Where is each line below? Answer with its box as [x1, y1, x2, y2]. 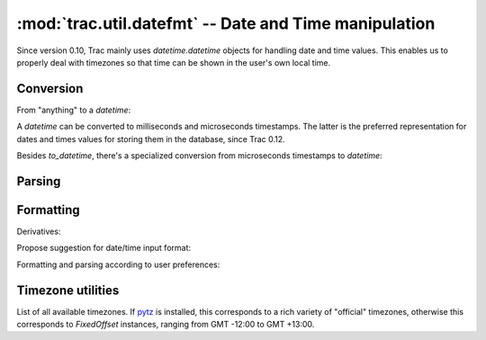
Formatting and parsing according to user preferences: [16, 259, 220, 270]
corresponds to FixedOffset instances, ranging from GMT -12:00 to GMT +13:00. [16, 319, 315, 330]
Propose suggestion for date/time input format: [16, 243, 192, 254]
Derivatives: [16, 226, 61, 237]
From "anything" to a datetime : [16, 104, 131, 115]
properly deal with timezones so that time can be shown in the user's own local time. [16, 57, 331, 67]
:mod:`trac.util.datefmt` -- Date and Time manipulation [16, 13, 436, 33]
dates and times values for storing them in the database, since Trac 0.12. [16, 133, 285, 144]
